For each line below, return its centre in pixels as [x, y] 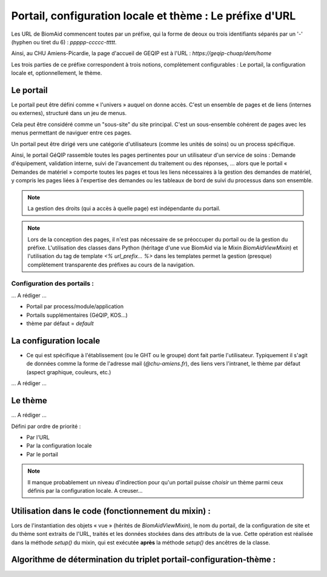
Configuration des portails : [52, 283]
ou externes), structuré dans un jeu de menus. [69, 113]
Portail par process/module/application [75, 306]
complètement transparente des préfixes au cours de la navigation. [111, 265]
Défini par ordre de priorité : [46, 426]
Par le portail [42, 454]
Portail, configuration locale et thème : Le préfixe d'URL [154, 16]
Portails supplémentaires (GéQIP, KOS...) [77, 315]
